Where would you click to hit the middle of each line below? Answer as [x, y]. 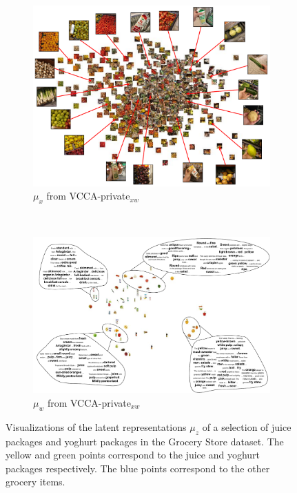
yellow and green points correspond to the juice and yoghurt [133, 455]
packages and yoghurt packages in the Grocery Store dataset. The [145, 441]
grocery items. [35, 482]
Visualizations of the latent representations [96, 426]
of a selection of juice [247, 426]
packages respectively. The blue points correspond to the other [138, 468]
